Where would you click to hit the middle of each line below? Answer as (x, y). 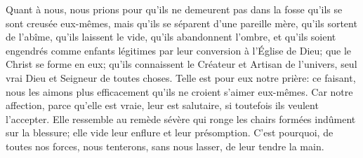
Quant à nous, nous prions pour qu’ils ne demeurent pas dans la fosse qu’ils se (174, 9)
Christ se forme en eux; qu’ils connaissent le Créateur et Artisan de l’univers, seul (181, 64)
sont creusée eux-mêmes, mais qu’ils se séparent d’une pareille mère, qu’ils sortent (181, 23)
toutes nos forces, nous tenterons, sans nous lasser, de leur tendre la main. (165, 146)
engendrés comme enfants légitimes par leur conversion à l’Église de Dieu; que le (179, 50)
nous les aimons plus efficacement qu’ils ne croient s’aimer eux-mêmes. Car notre (179, 91)
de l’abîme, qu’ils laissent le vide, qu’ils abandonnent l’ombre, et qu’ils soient (171, 37)
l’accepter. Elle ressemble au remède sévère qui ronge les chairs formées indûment (181, 118)
